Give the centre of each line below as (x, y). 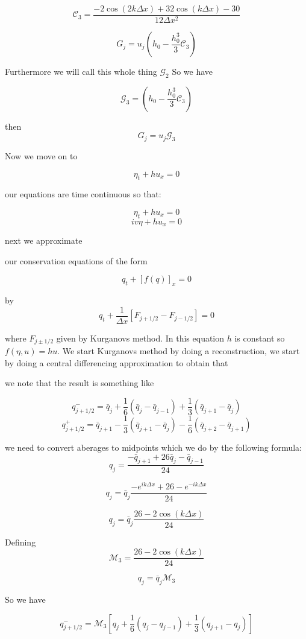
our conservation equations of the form (76, 260)
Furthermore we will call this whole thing (81, 72)
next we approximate (44, 240)
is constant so (260, 338)
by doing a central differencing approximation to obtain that (117, 362)
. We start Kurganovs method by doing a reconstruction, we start (179, 351)
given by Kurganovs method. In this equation (140, 338)
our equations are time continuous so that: (83, 194)
